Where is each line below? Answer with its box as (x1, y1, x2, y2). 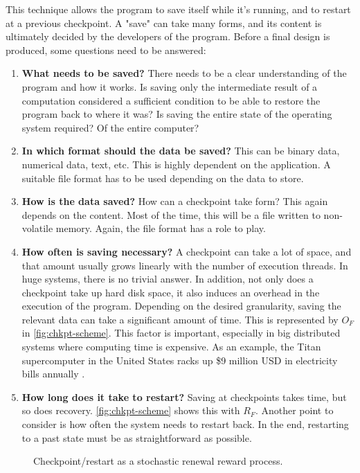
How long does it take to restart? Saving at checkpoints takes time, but (21, 389, 347, 404)
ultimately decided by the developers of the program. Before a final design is (6, 29, 330, 44)
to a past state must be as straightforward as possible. (21, 430, 252, 445)
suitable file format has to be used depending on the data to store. (21, 170, 304, 185)
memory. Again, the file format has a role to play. (55, 221, 266, 235)
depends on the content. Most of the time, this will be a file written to (21, 207, 321, 222)
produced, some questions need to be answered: (6, 42, 206, 57)
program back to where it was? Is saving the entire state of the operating (21, 107, 332, 121)
